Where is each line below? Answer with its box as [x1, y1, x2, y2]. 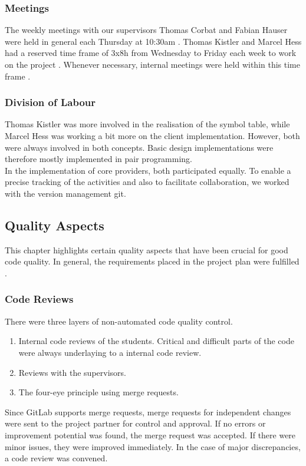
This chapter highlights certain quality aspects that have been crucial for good [5, 243, 288, 256]
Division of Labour [5, 95, 96, 110]
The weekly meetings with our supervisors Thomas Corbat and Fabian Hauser [5, 24, 288, 36]
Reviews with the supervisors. [18, 366, 126, 378]
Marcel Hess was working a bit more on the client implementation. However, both [5, 130, 300, 141]
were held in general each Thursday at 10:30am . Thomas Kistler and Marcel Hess [5, 35, 302, 47]
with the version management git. [5, 187, 126, 199]
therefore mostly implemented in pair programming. [5, 153, 193, 165]
